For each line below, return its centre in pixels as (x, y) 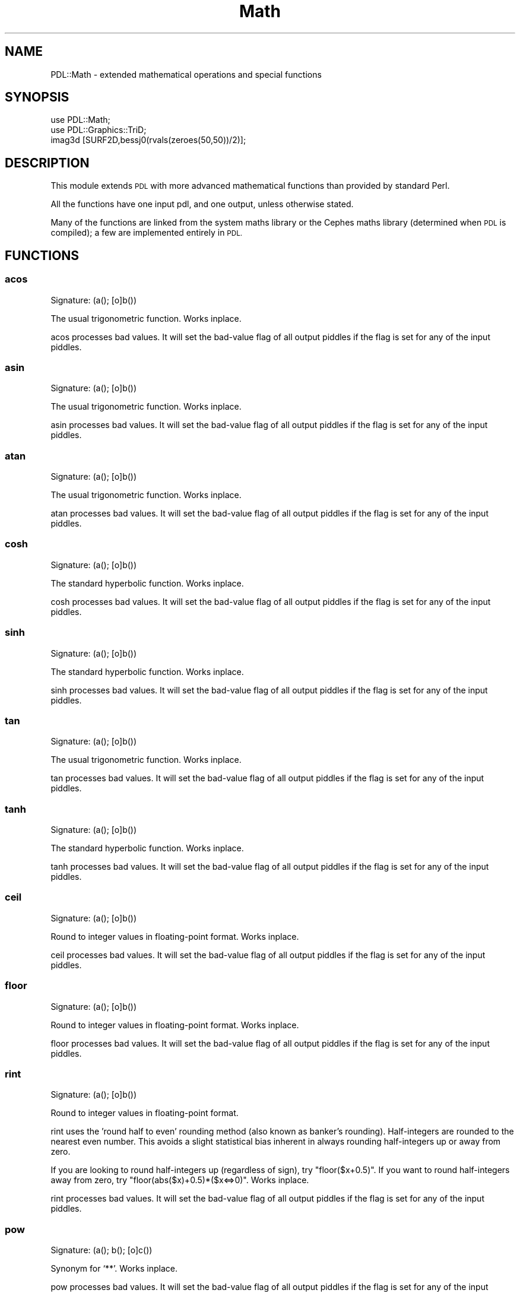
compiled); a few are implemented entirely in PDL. (147, 233)
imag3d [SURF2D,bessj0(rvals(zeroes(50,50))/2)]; (148, 140)
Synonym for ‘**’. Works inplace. (114, 1268)
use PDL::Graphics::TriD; (99, 130)
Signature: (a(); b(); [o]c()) (102, 1250)
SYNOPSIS (37, 97)
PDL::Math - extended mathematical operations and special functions (186, 74)
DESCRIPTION (47, 163)
